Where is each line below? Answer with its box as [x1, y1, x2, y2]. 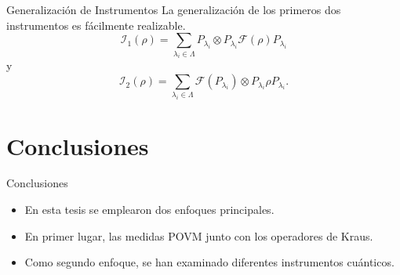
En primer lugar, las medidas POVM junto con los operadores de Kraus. [24, 227, 373, 244]
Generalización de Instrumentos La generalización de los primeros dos [6, 2, 341, 17]
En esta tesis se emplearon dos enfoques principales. [24, 201, 275, 218]
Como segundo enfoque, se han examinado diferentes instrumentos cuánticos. [24, 254, 395, 270]
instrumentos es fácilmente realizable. [6, 16, 186, 33]
